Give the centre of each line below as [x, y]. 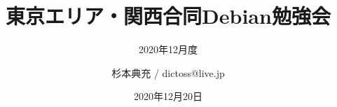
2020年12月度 [168, 49]
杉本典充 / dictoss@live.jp [168, 72]
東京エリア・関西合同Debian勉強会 [168, 16]
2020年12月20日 [168, 96]
